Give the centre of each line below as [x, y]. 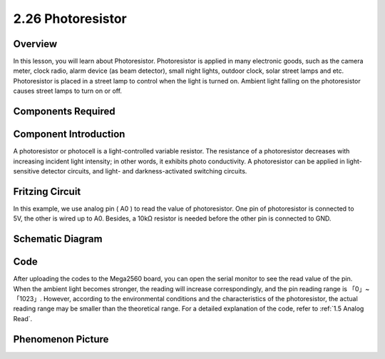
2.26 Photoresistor [70, 19]
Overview [35, 44]
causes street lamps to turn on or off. [68, 91]
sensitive [26, 171]
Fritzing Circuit [47, 192]
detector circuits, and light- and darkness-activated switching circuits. [144, 171]
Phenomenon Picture [61, 339]
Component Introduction [69, 135]
